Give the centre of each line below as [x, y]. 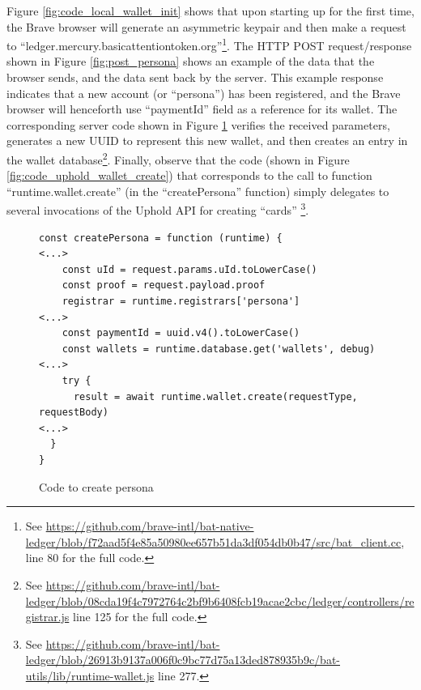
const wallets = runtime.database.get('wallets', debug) [219, 349]
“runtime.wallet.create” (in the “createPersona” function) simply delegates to [198, 191]
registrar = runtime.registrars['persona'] [181, 302]
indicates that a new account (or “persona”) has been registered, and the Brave [204, 93]
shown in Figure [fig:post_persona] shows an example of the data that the [191, 61]
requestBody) [74, 413]
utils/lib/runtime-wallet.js [90, 675]
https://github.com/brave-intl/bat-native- [150, 526]
